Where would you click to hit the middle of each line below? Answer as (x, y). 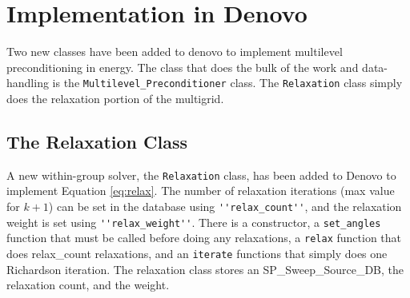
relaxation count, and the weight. (88, 285)
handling (28, 83)
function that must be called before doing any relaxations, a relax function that (204, 238)
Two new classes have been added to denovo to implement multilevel (175, 52)
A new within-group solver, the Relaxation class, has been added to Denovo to (201, 175)
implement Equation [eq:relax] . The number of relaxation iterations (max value (201, 191)
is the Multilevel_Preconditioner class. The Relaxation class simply (227, 83)
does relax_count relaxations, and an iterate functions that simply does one (197, 253)
